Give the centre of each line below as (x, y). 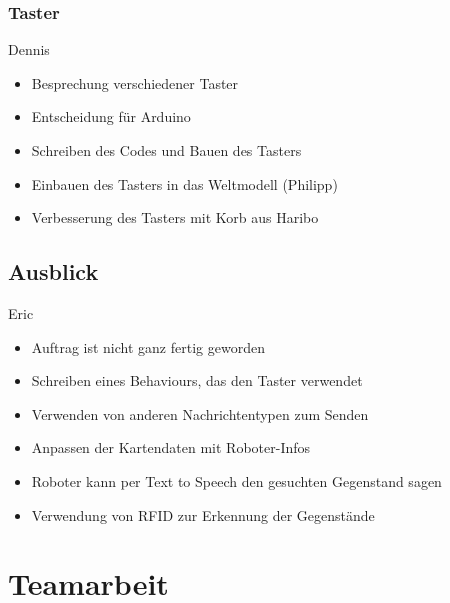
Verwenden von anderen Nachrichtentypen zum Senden (200, 413)
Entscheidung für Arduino (111, 116)
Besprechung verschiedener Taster (135, 82)
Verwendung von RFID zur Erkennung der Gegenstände (203, 514)
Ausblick (53, 271)
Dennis (29, 49)
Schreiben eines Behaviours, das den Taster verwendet (197, 380)
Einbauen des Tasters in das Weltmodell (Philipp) (184, 183)
